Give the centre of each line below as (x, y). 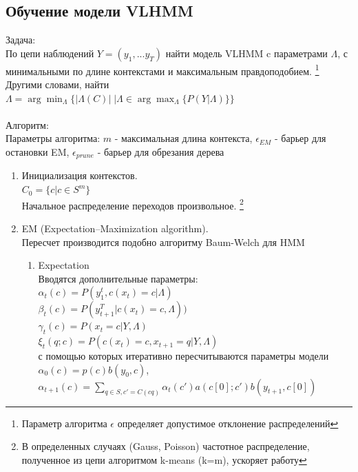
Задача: (21, 40)
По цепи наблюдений (50, 53)
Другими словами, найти (57, 84)
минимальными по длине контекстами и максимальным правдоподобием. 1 (162, 70)
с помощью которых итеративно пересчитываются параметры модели (183, 356)
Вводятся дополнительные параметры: (118, 278)
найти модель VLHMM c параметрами (246, 53)
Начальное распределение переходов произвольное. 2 (133, 204)
